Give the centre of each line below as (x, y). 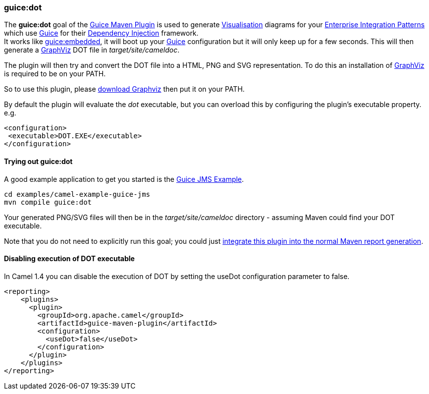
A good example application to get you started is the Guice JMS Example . (124, 179)
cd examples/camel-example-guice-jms (77, 194)
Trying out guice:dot (38, 161)
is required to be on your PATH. (55, 74)
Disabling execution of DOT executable (69, 259)
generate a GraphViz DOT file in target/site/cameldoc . (92, 50)
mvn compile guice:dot (48, 202)
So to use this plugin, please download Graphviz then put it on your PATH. (124, 89)
